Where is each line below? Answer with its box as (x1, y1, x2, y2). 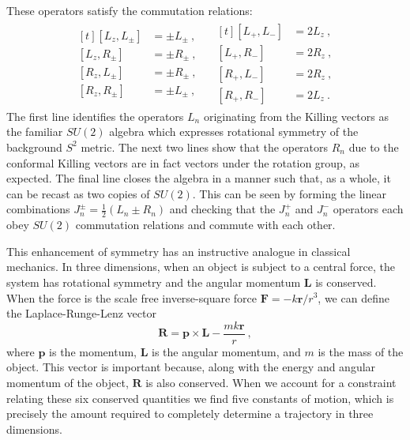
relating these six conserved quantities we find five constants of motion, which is (6, 389, 394, 406)
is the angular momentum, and (152, 343, 301, 359)
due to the (348, 138, 399, 155)
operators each (333, 201, 404, 217)
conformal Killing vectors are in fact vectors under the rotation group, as (6, 154, 359, 171)
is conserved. (315, 273, 377, 290)
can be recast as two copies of (6, 185, 150, 201)
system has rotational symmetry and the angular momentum (6, 273, 301, 290)
